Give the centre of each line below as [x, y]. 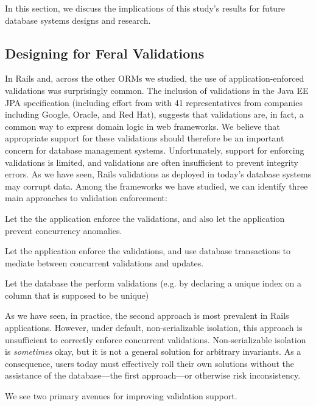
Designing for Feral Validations [105, 53]
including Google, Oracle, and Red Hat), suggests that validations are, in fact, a [154, 114]
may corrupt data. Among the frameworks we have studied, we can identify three [156, 186]
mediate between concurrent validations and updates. [104, 262]
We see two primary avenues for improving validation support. [121, 396]
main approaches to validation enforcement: [86, 198]
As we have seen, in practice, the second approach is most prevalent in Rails [147, 315]
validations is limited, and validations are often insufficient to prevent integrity [152, 162]
